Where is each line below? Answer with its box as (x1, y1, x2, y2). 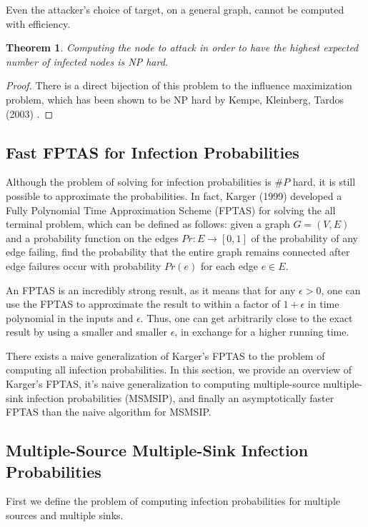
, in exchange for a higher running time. (174, 324, 349, 339)
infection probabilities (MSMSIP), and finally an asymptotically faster (26, 390, 334, 405)
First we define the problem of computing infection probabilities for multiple (6, 493, 340, 508)
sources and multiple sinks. (6, 508, 124, 523)
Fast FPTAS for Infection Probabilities (6, 141, 299, 163)
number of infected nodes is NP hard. (6, 54, 169, 69)
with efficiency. (6, 16, 71, 31)
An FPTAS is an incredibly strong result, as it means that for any (6, 282, 296, 297)
